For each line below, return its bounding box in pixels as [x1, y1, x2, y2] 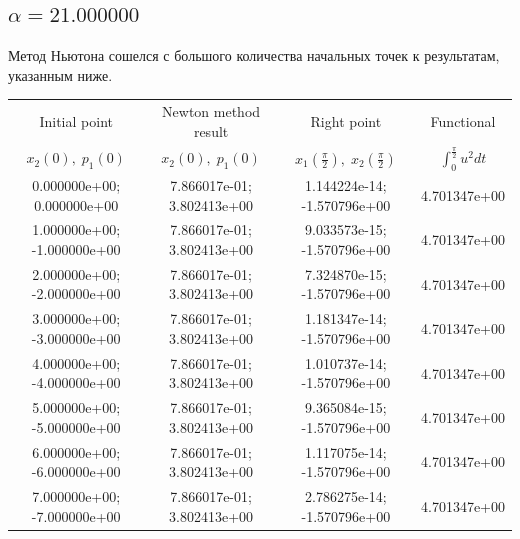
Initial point [39, 110, 113, 131]
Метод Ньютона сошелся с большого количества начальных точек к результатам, [8, 45, 500, 66]
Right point [310, 110, 382, 131]
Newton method [162, 101, 261, 122]
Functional [430, 110, 496, 131]
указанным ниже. [8, 64, 113, 85]
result [193, 120, 229, 141]
